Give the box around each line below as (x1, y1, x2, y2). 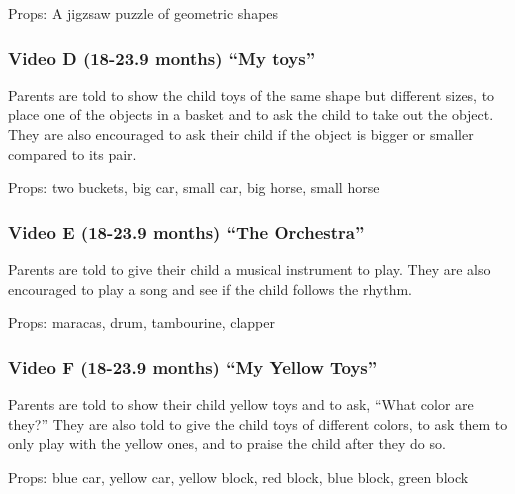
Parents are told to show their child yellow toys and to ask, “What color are (8, 394, 474, 414)
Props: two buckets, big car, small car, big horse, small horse (8, 177, 380, 198)
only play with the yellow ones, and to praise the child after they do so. (8, 433, 446, 454)
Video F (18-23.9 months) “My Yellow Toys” (8, 354, 378, 379)
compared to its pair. (8, 143, 137, 164)
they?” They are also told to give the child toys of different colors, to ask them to (8, 413, 508, 434)
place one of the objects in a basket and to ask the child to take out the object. (8, 104, 494, 125)
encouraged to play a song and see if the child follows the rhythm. (8, 278, 412, 299)
